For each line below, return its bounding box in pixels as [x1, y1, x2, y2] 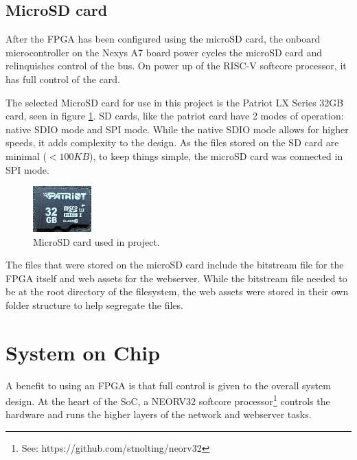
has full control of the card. [5, 71, 121, 86]
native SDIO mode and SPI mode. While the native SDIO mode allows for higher [5, 122, 349, 136]
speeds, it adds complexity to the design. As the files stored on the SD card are [5, 135, 339, 150]
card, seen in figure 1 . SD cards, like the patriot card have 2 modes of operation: [5, 108, 344, 123]
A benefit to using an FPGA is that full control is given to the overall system [5, 378, 331, 392]
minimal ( [5, 148, 47, 163]
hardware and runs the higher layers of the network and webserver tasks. [5, 407, 312, 422]
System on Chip [5, 338, 161, 366]
